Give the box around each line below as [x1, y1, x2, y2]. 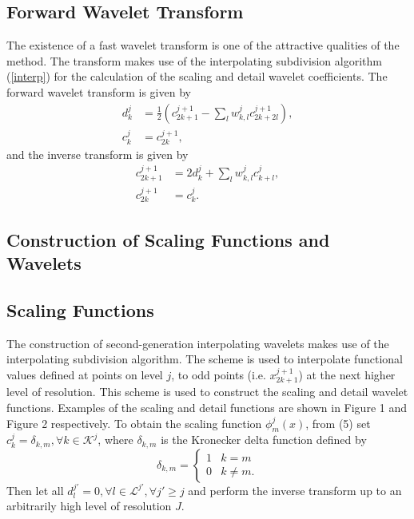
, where [98, 431, 133, 448]
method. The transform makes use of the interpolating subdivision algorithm [6, 52, 382, 69]
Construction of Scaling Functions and [6, 227, 330, 252]
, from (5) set [305, 414, 371, 431]
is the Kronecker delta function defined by [161, 431, 367, 448]
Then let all [6, 481, 64, 498]
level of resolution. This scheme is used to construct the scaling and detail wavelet [6, 383, 408, 400]
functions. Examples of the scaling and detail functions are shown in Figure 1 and [6, 398, 408, 415]
